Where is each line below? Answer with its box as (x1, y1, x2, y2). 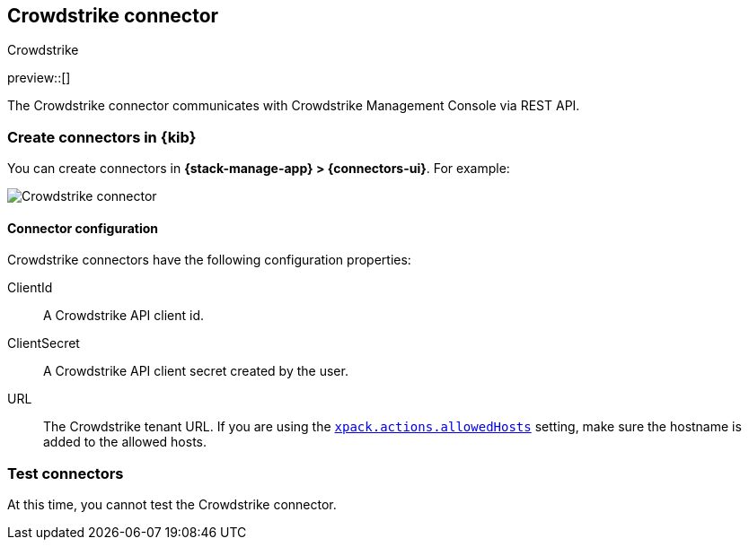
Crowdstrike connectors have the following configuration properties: (7, 252, 411, 268)
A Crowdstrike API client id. (43, 308, 205, 324)
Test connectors (7, 464, 124, 482)
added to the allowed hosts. (43, 434, 207, 450)
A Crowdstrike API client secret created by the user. (43, 363, 348, 379)
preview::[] (7, 70, 71, 86)
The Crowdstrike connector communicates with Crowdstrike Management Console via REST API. (7, 98, 580, 114)
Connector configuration (7, 220, 158, 236)
